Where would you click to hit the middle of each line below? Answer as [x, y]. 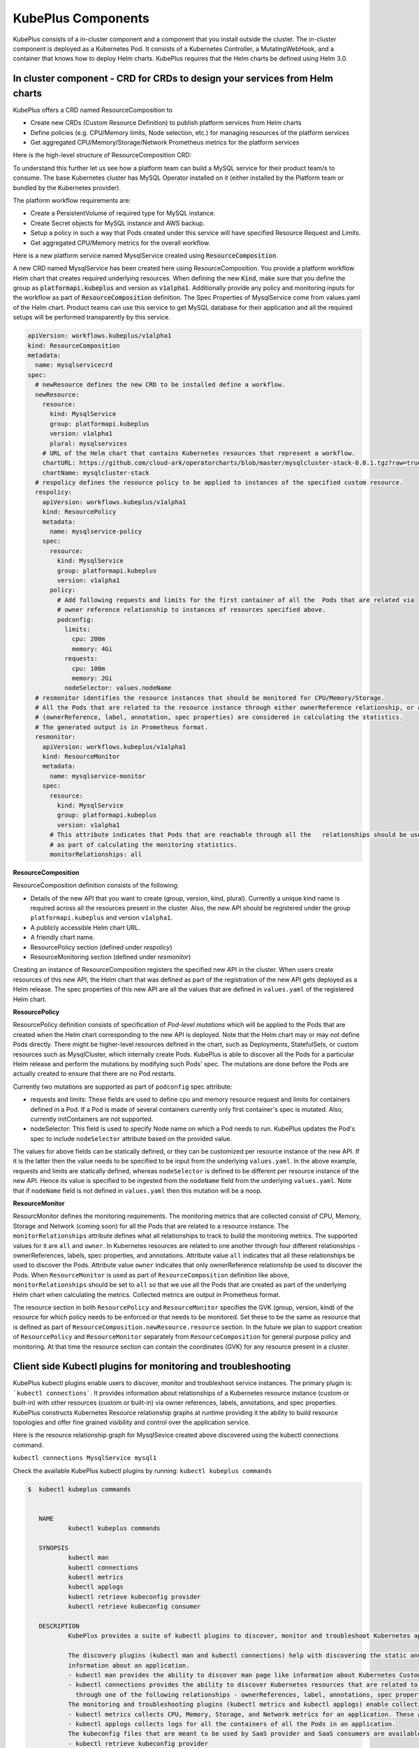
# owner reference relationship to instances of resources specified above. [191, 610]
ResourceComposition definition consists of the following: [96, 885]
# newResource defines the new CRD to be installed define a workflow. [160, 385]
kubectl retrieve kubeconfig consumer [134, 1607]
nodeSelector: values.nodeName [118, 688]
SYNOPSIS [54, 1548]
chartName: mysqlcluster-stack [96, 473]
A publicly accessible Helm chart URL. [85, 927]
